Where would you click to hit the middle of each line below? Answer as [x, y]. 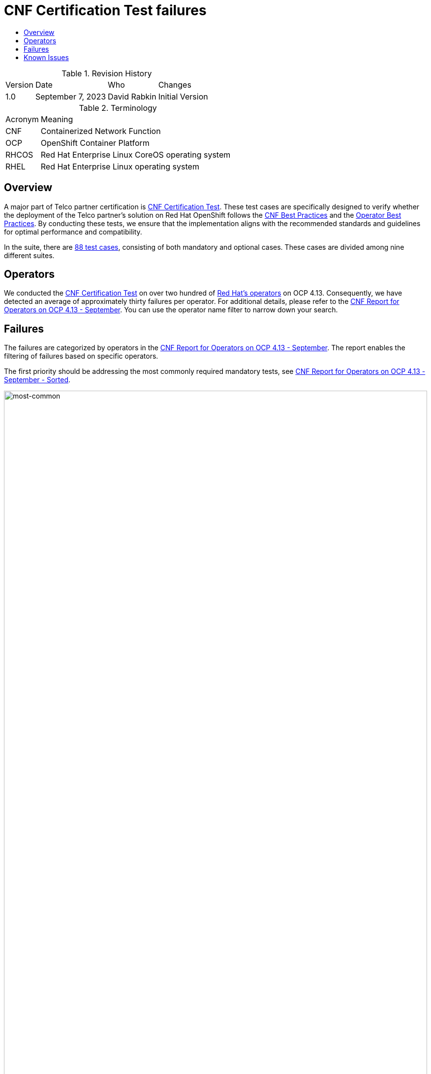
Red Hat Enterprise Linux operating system [120, 166]
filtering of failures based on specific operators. [81, 356]
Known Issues [46, 57]
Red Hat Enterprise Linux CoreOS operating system [136, 154]
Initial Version [183, 96]
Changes [175, 84]
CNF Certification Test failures [105, 10]
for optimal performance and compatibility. [73, 232]
